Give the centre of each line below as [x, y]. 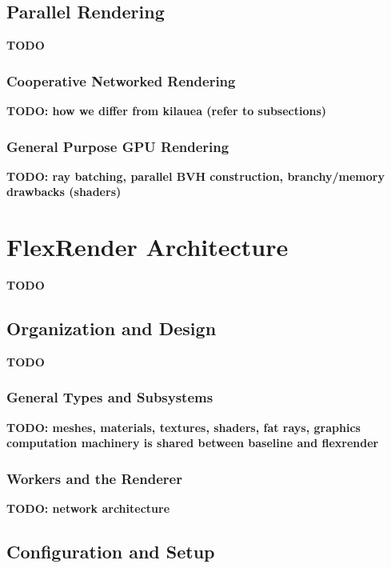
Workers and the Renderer [94, 478]
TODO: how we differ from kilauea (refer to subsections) [167, 111]
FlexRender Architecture [148, 247]
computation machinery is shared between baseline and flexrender [193, 443]
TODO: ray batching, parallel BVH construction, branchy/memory [195, 176]
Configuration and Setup [111, 552]
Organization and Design [112, 328]
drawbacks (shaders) [64, 192]
